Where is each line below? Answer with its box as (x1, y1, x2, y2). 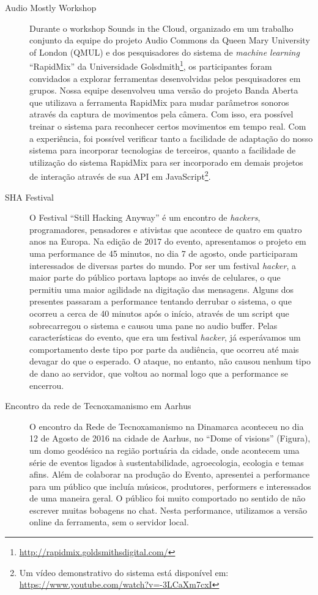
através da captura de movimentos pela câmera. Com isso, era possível (29, 108, 294, 120)
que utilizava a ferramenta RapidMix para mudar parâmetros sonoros (29, 95, 289, 108)
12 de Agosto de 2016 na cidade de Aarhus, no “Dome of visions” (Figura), (29, 432, 311, 445)
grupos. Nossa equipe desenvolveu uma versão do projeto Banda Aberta (29, 84, 298, 97)
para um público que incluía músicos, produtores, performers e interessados (29, 479, 311, 492)
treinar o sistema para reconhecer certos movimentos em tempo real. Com (29, 120, 306, 132)
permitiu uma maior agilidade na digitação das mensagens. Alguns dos (29, 283, 294, 295)
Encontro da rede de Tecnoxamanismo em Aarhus (5, 399, 191, 412)
